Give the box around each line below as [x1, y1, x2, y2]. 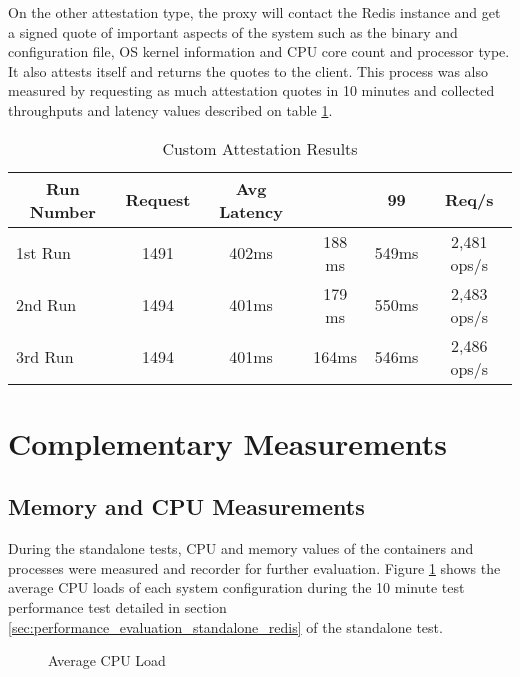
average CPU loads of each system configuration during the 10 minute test [8, 577, 465, 598]
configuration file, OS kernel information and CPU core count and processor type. [8, 41, 510, 62]
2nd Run [16, 293, 77, 317]
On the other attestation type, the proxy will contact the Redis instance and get [8, 2, 501, 22]
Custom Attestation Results [162, 136, 358, 160]
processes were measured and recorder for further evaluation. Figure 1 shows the [8, 557, 501, 578]
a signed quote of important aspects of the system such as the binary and [8, 21, 458, 42]
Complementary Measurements [8, 422, 447, 463]
